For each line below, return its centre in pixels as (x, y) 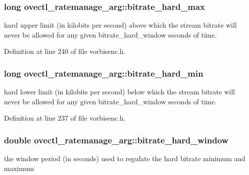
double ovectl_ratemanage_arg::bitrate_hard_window (116, 140)
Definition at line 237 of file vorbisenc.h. (65, 118)
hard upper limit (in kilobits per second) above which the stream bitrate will (121, 25)
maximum (19, 168)
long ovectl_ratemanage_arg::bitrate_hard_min (104, 73)
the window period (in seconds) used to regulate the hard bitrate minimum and (125, 158)
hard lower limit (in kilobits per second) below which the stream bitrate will (120, 92)
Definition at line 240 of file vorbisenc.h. (65, 51)
